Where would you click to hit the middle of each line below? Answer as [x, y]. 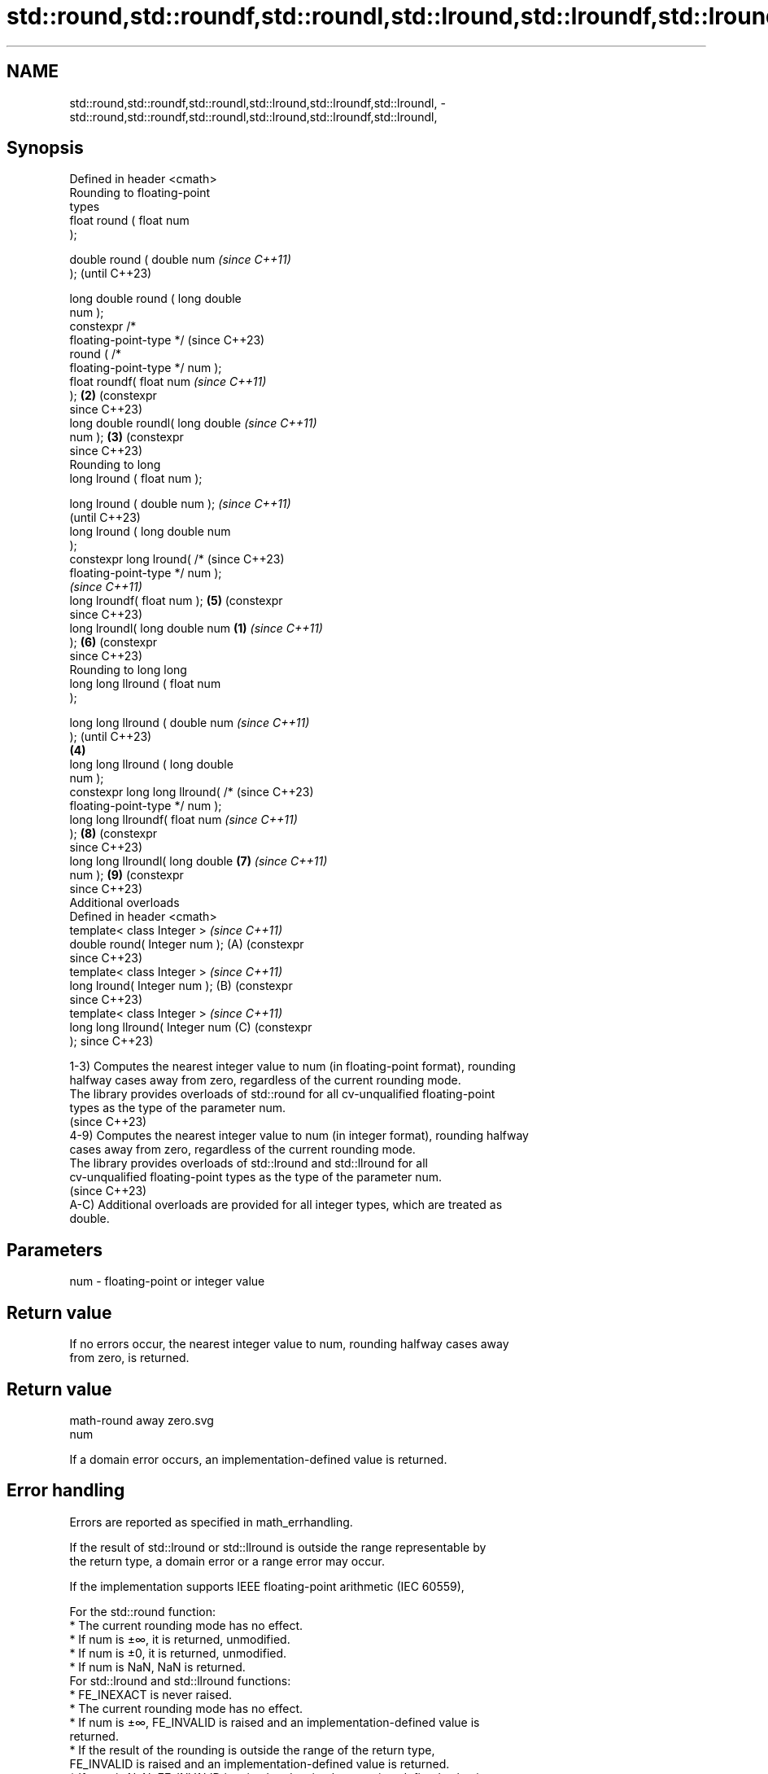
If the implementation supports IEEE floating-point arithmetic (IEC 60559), [267, 1586]
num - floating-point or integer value [167, 1281]
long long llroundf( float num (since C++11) [183, 820]
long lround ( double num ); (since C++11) [180, 504]
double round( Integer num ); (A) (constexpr [187, 944]
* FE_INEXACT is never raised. [151, 1694]
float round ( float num [129, 221]
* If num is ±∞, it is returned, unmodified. [180, 1639]
